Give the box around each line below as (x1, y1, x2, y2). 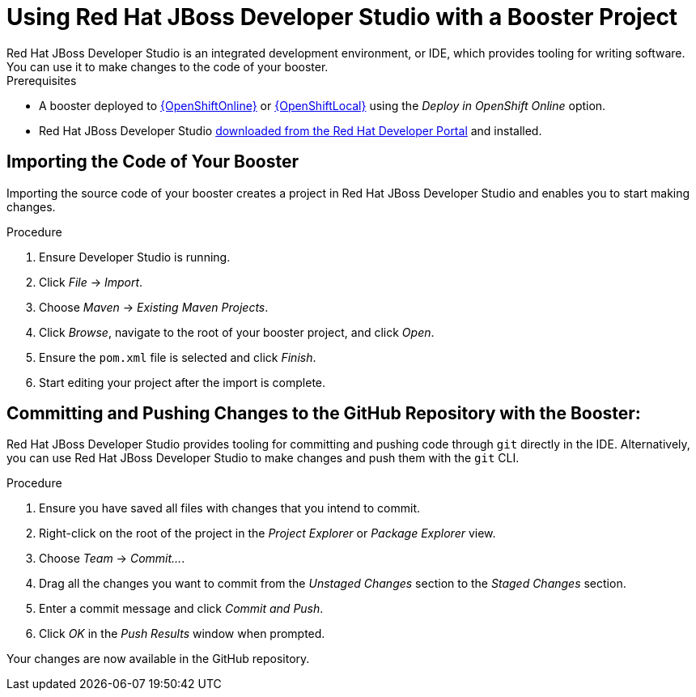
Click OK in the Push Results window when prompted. (39, 627, 325, 641)
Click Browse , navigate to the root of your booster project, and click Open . (39, 325, 435, 339)
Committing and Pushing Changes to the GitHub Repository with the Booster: (6, 403, 641, 424)
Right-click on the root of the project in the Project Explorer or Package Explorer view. (39, 526, 496, 541)
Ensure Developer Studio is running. (39, 249, 231, 264)
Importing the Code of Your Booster (6, 151, 299, 172)
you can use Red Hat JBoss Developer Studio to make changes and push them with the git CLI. (6, 451, 520, 465)
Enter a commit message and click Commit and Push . (39, 601, 324, 616)
